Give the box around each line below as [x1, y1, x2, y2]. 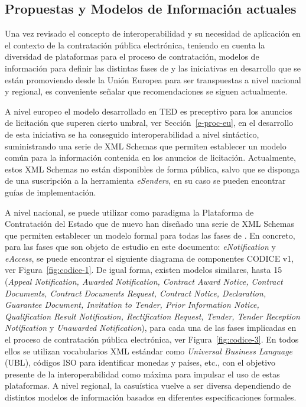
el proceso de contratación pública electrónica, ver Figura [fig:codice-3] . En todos [5, 333, 299, 346]
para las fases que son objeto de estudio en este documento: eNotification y [5, 240, 276, 253]
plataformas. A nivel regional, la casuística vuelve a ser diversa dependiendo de [5, 379, 291, 392]
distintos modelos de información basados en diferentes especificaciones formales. [5, 391, 297, 403]
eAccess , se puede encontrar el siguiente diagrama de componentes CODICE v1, [5, 252, 294, 264]
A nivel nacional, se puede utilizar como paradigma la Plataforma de [5, 206, 254, 218]
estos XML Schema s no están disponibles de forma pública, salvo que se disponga [5, 162, 300, 175]
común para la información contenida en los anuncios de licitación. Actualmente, [5, 151, 296, 164]
